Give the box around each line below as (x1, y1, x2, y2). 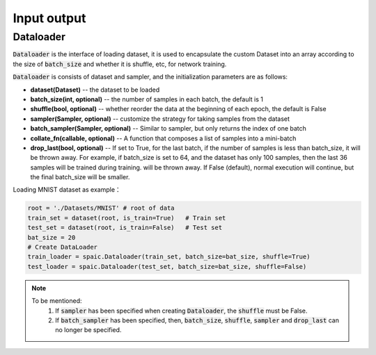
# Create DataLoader (27, 243, 97, 251)
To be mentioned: (31, 297, 83, 305)
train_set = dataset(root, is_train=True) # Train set (27, 214, 226, 222)
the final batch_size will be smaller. (30, 173, 130, 181)
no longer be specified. (55, 326, 122, 334)
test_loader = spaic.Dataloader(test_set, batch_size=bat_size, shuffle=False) (27, 263, 307, 270)
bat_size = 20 (27, 233, 76, 241)
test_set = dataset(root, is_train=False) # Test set (27, 224, 223, 232)
